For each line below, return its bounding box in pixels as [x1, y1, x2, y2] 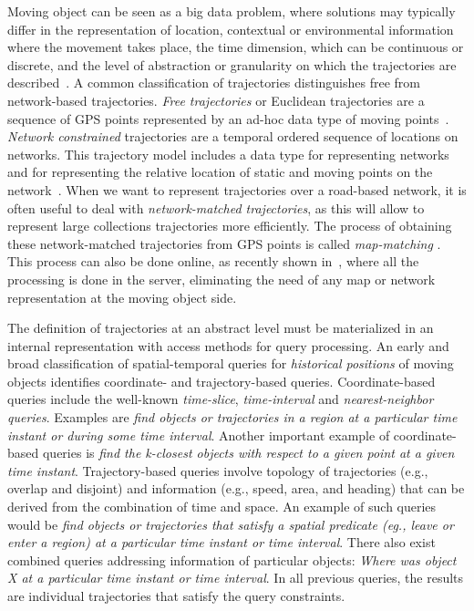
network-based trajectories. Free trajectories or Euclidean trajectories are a [7, 90, 425, 109]
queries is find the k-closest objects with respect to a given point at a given [42, 443, 455, 462]
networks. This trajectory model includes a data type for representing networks [7, 144, 449, 163]
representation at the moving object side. [7, 287, 237, 306]
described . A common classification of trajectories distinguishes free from [7, 73, 421, 92]
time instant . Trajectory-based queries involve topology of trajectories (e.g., [7, 461, 428, 480]
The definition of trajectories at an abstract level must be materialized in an [7, 318, 434, 337]
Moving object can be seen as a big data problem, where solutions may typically [7, 2, 456, 20]
